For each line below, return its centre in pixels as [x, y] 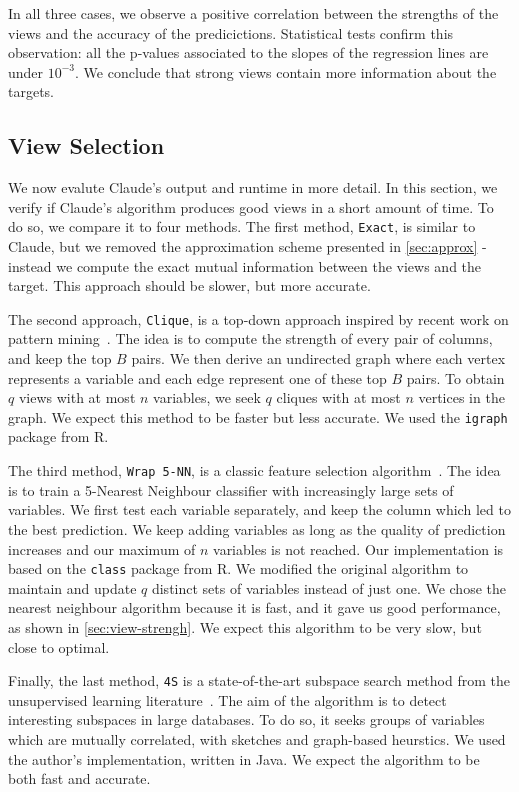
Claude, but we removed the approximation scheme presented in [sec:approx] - [247, 246]
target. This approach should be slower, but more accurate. [189, 285]
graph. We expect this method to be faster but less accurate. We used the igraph [258, 416]
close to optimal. [59, 646]
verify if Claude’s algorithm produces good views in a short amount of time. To [251, 206]
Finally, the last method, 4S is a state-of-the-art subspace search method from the [259, 680]
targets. [31, 91]
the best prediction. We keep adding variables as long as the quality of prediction [257, 528]
